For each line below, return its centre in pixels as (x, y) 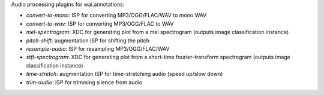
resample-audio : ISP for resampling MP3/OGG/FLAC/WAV (98, 48)
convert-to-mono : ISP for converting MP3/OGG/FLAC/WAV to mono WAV (116, 16)
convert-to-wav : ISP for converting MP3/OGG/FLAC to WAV (100, 23)
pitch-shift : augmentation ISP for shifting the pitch (88, 40)
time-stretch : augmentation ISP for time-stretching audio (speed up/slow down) (124, 74)
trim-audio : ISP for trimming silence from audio (84, 82)
